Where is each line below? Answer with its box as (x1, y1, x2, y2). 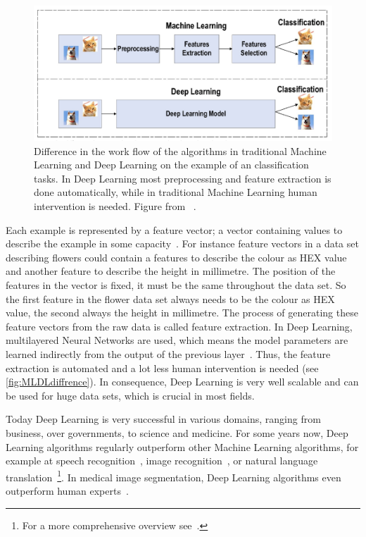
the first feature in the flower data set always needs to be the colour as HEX (6, 291, 335, 306)
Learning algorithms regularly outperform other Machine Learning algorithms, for (6, 439, 359, 454)
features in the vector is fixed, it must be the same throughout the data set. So (6, 277, 346, 292)
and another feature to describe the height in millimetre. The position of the (6, 264, 336, 278)
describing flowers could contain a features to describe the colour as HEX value (6, 249, 347, 264)
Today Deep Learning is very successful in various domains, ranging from (6, 412, 321, 426)
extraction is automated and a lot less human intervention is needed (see (6, 360, 319, 375)
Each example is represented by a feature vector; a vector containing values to (6, 222, 343, 237)
